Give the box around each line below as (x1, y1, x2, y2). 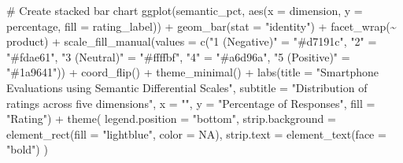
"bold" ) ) (6, 141, 48, 157)
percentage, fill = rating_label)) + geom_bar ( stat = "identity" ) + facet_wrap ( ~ (6, 17, 397, 34)
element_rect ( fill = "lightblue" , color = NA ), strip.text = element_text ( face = (6, 125, 386, 142)
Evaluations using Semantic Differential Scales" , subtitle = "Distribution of (6, 79, 368, 95)
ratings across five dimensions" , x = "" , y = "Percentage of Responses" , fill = (6, 94, 375, 111)
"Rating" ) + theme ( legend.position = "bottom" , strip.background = (6, 110, 336, 127)
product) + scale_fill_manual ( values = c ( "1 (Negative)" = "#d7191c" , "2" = (6, 33, 377, 50)
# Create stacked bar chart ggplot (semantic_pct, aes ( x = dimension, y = (6, 2, 363, 18)
